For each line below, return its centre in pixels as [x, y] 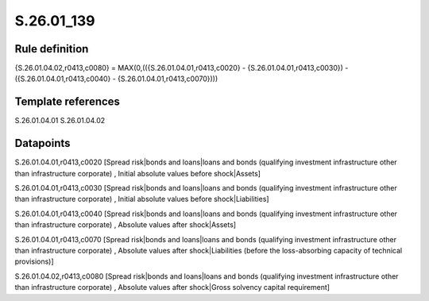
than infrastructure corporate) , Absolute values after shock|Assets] [126, 225]
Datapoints [43, 143]
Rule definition [52, 49]
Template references [68, 102]
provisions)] [35, 261]
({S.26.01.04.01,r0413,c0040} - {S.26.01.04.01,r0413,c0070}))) [116, 79]
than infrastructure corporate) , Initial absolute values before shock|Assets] [138, 173]
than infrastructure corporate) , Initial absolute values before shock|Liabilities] [142, 199]
